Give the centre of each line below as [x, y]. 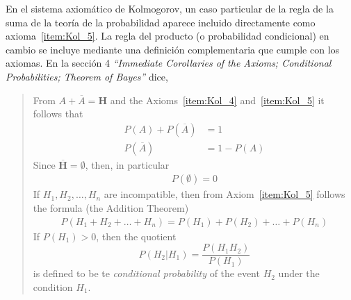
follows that [58, 114]
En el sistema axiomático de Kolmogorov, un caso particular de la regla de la [170, 8]
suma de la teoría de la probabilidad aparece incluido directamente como [161, 22]
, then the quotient [136, 236]
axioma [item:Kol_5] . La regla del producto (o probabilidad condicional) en [168, 36]
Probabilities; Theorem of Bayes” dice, [87, 76]
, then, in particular [127, 164]
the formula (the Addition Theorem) [111, 208]
